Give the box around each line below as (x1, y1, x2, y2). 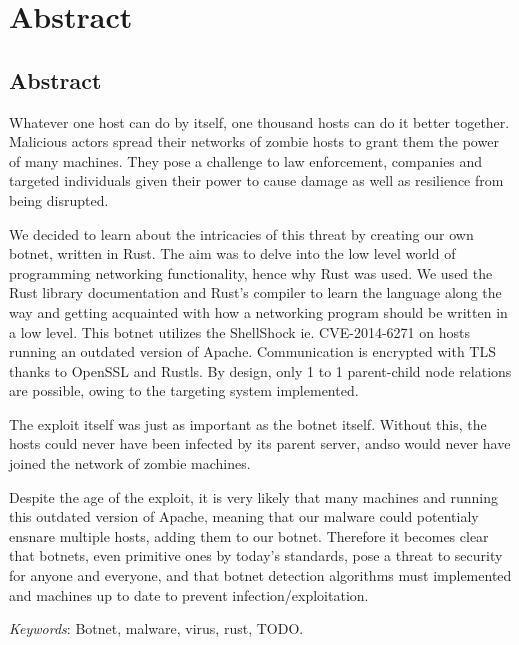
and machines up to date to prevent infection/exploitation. (9, 584, 369, 605)
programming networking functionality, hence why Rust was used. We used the (9, 262, 493, 283)
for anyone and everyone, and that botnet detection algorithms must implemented (9, 565, 512, 586)
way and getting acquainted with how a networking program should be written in (9, 301, 508, 322)
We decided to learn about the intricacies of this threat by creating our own (9, 223, 474, 244)
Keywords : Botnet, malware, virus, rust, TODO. (9, 618, 304, 639)
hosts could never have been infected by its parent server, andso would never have (9, 433, 511, 454)
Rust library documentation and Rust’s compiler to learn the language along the (9, 282, 502, 303)
